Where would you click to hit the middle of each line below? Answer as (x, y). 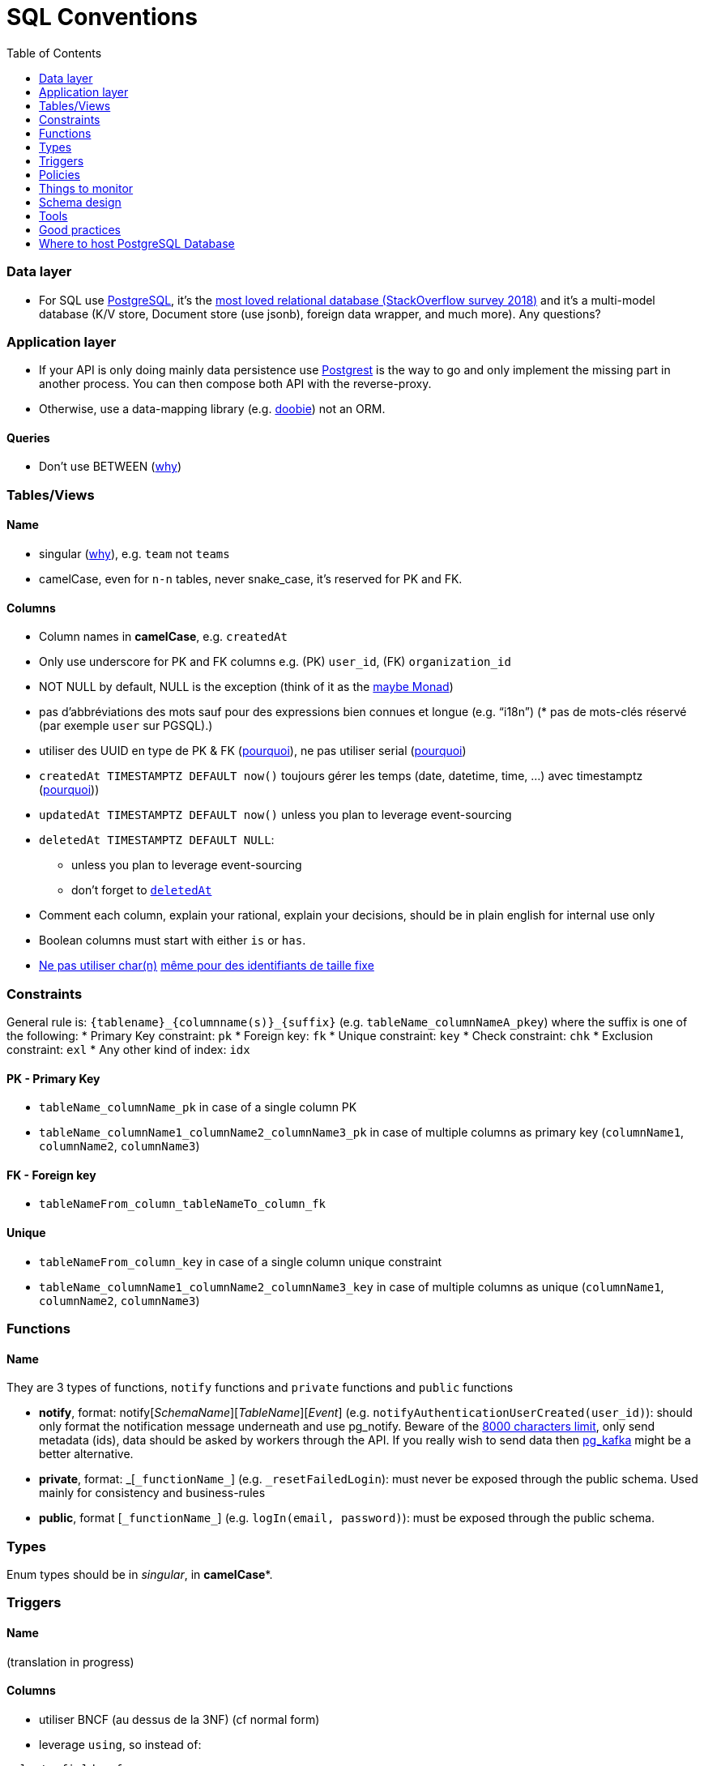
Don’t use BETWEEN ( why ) (110, 467)
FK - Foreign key (51, 1175)
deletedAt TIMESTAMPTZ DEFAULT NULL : (157, 840)
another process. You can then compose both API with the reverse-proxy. (235, 384)
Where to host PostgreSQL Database (137, 243)
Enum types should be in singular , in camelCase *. (140, 1575)
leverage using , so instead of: (120, 1744)
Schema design (80, 202)
